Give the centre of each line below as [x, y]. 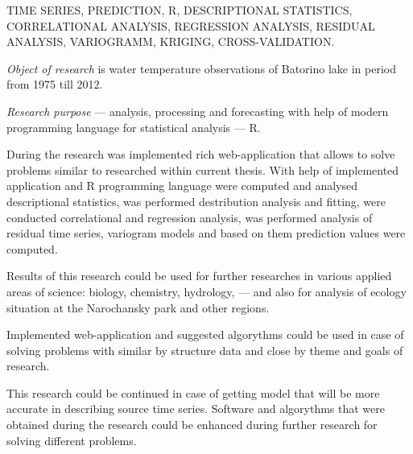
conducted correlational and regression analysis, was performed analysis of [190, 217]
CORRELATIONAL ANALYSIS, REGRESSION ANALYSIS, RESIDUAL [191, 25]
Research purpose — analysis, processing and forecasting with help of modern [198, 111]
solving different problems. [72, 440]
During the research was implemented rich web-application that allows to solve [201, 154]
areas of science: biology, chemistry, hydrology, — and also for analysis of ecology [206, 291]
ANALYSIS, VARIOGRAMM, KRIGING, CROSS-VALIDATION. [171, 41]
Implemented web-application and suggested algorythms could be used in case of [205, 334]
